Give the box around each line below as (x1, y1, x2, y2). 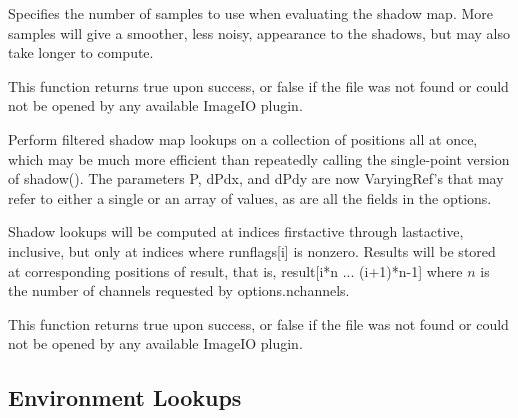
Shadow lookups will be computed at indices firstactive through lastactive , (8, 221, 464, 242)
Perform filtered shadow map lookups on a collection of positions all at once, (8, 128, 478, 149)
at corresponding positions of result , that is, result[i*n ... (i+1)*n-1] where (8, 260, 463, 281)
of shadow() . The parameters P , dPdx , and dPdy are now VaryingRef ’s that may (8, 168, 504, 189)
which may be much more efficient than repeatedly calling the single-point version (8, 148, 510, 169)
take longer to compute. (8, 42, 154, 63)
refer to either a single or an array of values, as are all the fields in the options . (8, 187, 492, 208)
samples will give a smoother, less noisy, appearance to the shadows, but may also (8, 22, 510, 43)
